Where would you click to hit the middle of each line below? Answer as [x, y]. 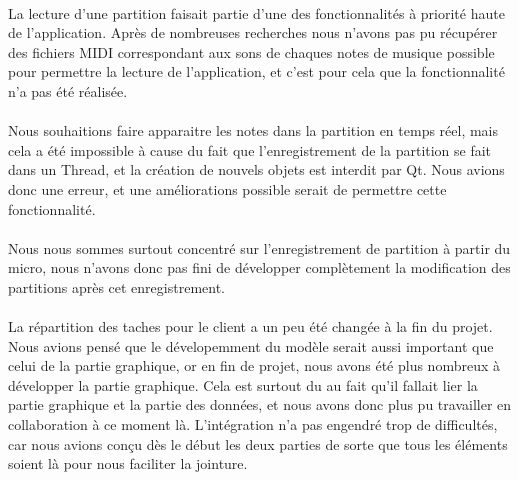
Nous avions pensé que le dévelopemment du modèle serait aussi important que [251, 345]
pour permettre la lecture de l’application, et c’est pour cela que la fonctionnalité [256, 71]
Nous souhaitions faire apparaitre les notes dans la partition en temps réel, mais [253, 130]
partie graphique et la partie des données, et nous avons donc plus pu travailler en [260, 404]
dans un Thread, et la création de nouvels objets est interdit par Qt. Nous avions [256, 169]
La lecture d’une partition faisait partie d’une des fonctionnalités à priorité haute [256, 12]
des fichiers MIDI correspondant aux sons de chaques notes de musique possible [251, 51]
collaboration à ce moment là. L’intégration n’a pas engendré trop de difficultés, [253, 424]
